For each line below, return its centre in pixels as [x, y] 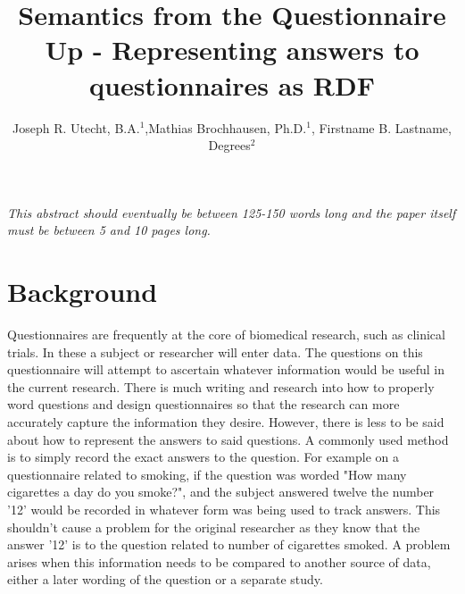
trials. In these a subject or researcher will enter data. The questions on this [215, 351]
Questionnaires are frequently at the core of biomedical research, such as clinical [226, 334]
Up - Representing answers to [232, 50]
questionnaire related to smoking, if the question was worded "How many [207, 474]
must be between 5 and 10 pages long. [109, 230]
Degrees [229, 145]
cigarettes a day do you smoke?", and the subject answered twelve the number [221, 492]
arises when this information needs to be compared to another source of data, [219, 561]
